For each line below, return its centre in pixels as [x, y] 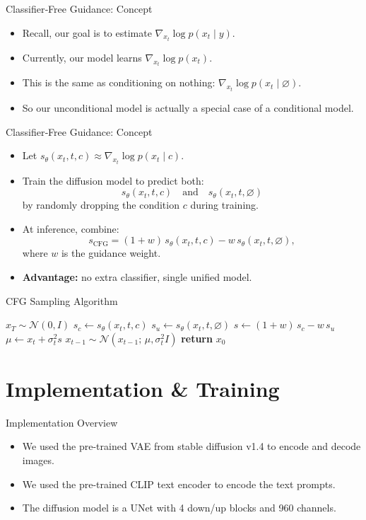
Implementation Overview [62, 422]
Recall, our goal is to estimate [87, 32]
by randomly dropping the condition [101, 205]
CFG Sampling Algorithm [62, 300]
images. [38, 460]
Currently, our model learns [82, 58]
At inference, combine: [71, 228]
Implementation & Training [143, 388]
